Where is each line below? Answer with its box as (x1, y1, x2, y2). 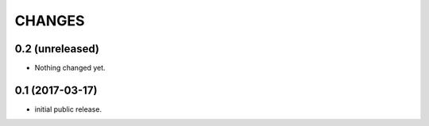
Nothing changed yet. (34, 63, 106, 73)
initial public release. (34, 104, 102, 114)
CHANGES (14, 12, 85, 29)
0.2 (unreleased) (14, 42, 99, 55)
